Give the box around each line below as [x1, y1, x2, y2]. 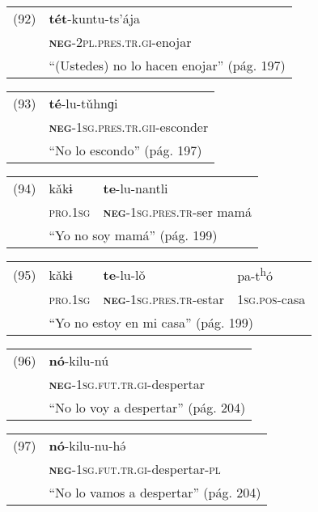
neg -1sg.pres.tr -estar [103, 290, 225, 309]
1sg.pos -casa [237, 290, 306, 309]
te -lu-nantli [103, 179, 168, 197]
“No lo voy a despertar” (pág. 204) [49, 398, 246, 417]
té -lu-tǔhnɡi [49, 94, 118, 112]
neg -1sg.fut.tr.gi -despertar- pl [49, 459, 221, 479]
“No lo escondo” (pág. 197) [49, 141, 202, 159]
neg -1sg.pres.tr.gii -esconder [49, 117, 209, 136]
